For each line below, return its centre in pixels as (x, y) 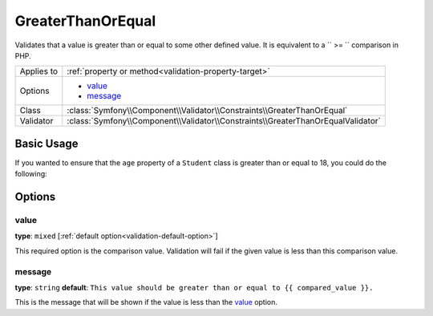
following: (31, 174)
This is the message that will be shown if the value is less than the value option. (146, 302)
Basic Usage (47, 143)
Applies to (39, 71)
